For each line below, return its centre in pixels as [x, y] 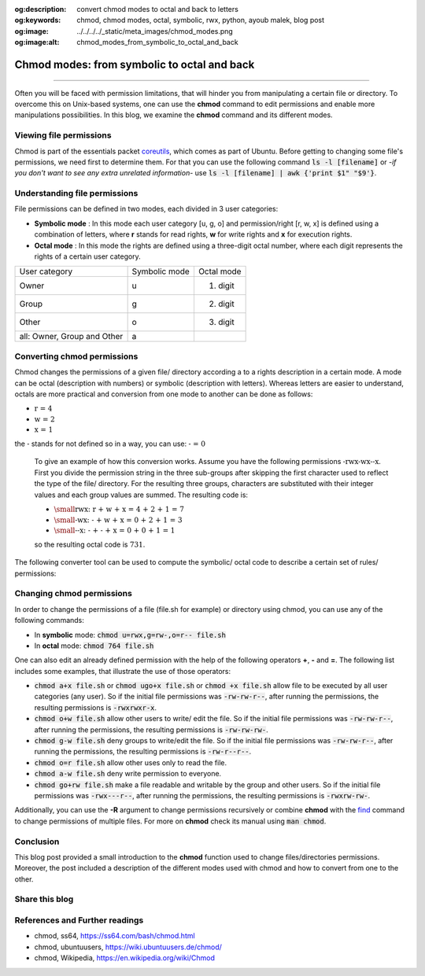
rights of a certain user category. [87, 256]
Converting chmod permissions [76, 356]
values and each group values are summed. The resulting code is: [141, 495]
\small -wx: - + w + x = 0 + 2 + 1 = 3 [118, 520]
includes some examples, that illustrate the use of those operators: [123, 671]
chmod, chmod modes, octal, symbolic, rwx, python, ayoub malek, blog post [201, 20]
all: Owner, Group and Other [71, 337]
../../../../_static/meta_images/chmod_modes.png [155, 31]
